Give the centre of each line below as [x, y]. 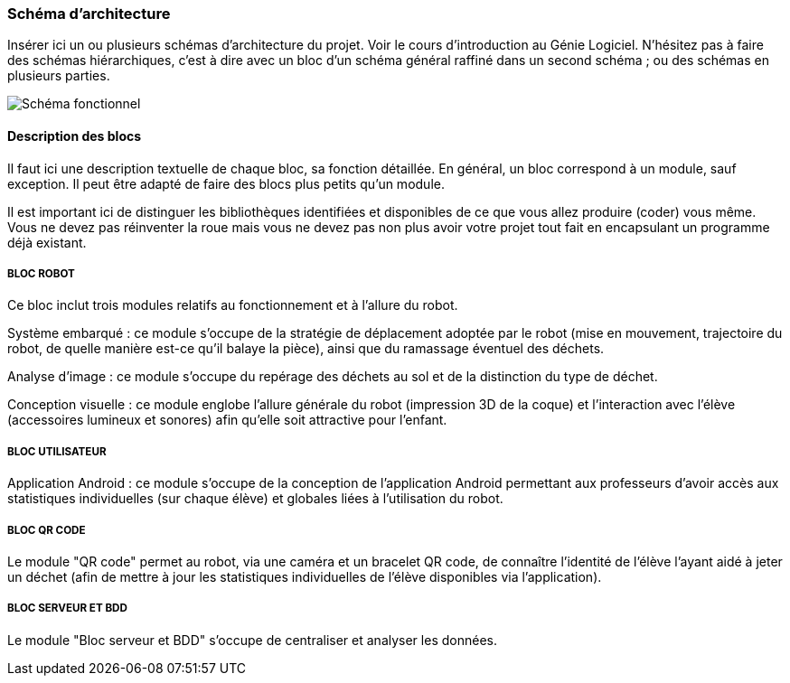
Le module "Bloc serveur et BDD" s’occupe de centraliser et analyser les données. [252, 640]
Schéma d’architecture [89, 14]
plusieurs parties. [59, 76]
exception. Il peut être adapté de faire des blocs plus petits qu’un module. [226, 183]
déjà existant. [47, 242]
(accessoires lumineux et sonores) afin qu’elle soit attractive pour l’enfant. [227, 420]
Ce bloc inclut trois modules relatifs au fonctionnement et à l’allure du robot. [233, 305]
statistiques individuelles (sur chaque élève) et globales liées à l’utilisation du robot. [255, 499]
